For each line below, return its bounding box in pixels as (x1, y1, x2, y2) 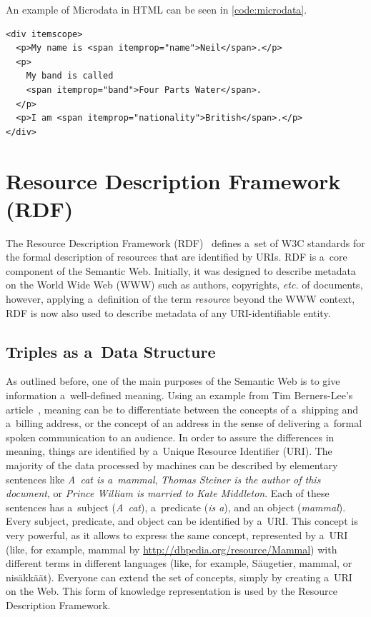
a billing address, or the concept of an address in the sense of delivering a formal (6, 416, 362, 431)
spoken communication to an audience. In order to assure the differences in (6, 429, 335, 444)
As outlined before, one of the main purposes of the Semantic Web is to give (6, 373, 340, 388)
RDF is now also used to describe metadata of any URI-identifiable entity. (6, 305, 331, 320)
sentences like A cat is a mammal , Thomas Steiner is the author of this (6, 471, 321, 486)
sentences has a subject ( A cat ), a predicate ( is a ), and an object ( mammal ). (6, 499, 346, 514)
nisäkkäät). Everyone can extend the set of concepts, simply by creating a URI (6, 569, 352, 584)
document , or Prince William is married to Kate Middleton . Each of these (6, 486, 330, 501)
